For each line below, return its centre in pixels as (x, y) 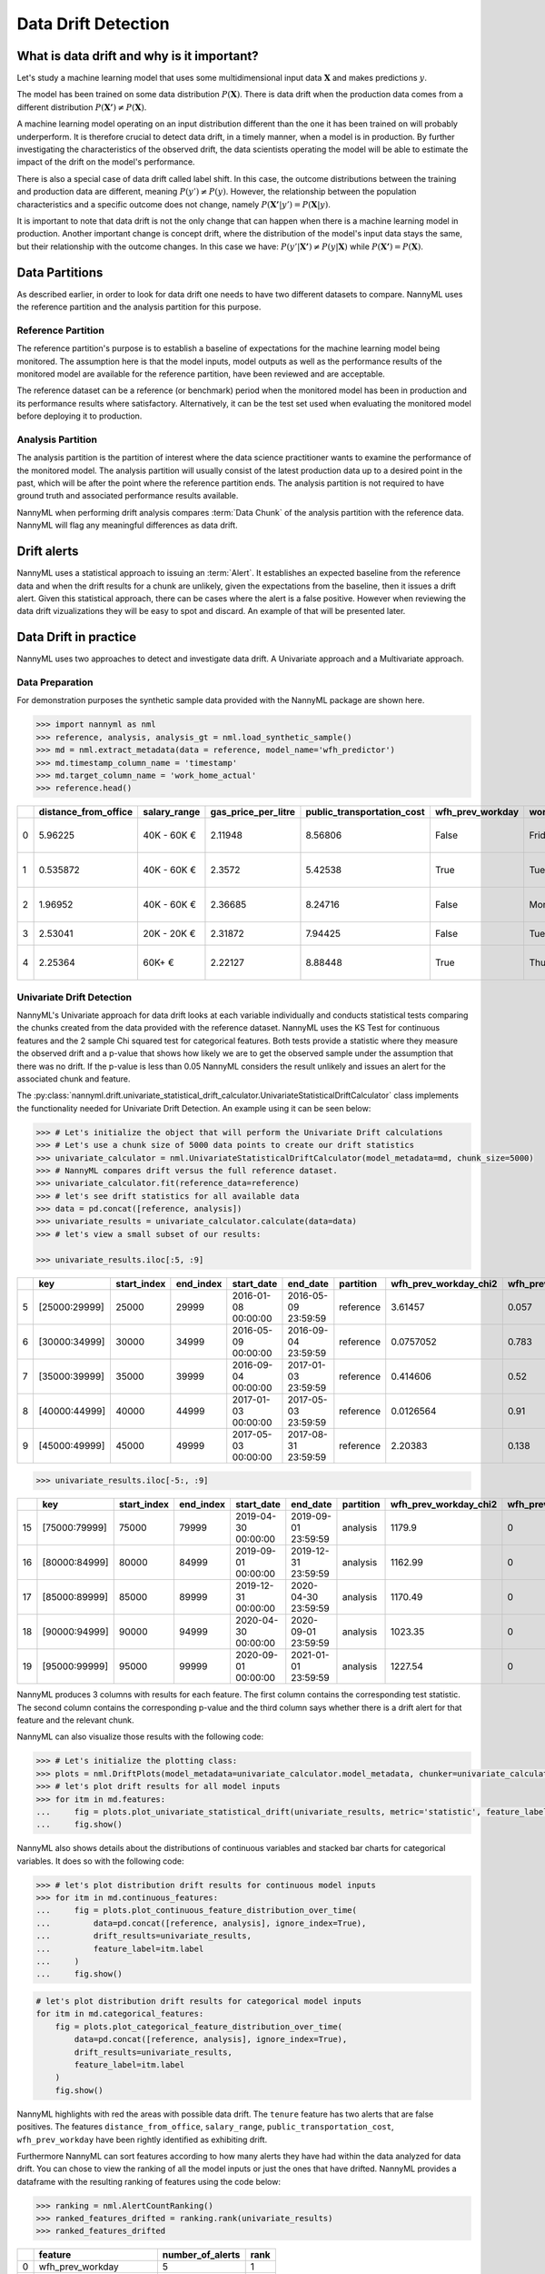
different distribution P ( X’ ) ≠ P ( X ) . (82, 107)
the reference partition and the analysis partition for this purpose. (139, 307)
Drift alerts (48, 552)
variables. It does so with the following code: (100, 1861)
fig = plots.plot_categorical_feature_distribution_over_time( (199, 2027)
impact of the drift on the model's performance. (106, 162)
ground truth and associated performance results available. (128, 496)
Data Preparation (55, 682)
